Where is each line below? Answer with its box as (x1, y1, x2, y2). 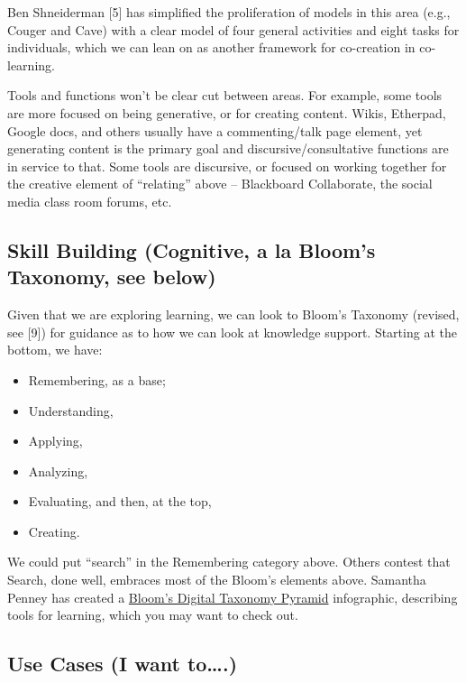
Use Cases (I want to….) (7, 650, 238, 678)
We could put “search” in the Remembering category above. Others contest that (7, 552, 451, 571)
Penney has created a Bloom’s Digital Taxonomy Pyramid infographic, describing (7, 587, 458, 606)
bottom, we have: (7, 340, 103, 359)
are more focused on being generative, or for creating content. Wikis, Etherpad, (7, 103, 446, 122)
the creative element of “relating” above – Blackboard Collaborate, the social (7, 174, 433, 193)
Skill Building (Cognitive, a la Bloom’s (7, 235, 376, 263)
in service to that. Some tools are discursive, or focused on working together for (7, 156, 447, 175)
